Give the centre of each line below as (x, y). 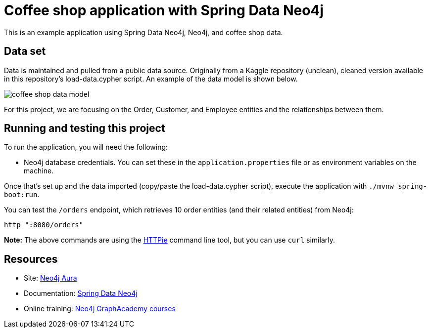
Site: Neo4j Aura (50, 278)
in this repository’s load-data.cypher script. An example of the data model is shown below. (151, 79)
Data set (25, 51)
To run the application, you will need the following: (86, 147)
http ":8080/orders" (44, 225)
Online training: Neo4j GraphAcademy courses (100, 309)
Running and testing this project (85, 128)
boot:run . (22, 195)
